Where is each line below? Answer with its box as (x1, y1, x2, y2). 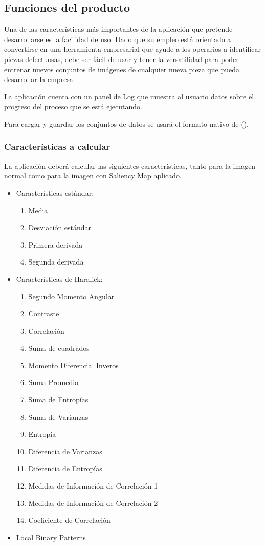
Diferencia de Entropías (28, 463, 102, 474)
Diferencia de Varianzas (28, 446, 102, 456)
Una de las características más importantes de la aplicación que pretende (4, 24, 233, 34)
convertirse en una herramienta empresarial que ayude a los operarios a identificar (4, 44, 261, 54)
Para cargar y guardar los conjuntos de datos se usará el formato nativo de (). (4, 118, 249, 129)
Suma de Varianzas (28, 411, 89, 422)
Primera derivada (28, 239, 83, 250)
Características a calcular (4, 140, 111, 153)
